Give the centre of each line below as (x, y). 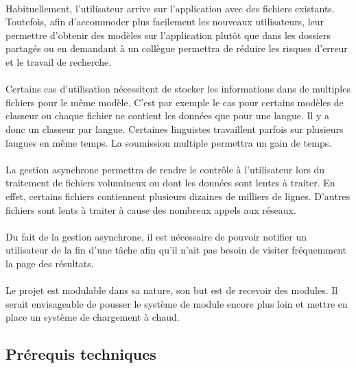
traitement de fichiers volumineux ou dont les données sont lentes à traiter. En (170, 183)
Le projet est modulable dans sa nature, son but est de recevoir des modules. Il (172, 290)
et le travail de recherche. (59, 61)
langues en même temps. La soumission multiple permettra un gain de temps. (169, 142)
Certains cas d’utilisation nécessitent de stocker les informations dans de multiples (178, 89)
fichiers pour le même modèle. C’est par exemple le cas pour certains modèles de (175, 102)
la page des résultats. (50, 263)
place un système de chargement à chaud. (93, 317)
